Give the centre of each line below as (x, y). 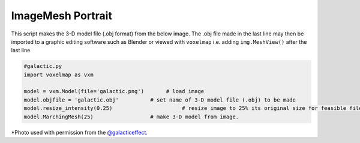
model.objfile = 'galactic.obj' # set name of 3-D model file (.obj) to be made (160, 100)
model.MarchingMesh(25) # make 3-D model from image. (131, 117)
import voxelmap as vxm (59, 75)
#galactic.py (43, 66)
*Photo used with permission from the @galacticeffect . (79, 132)
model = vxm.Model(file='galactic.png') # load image (114, 91)
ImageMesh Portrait (61, 16)
